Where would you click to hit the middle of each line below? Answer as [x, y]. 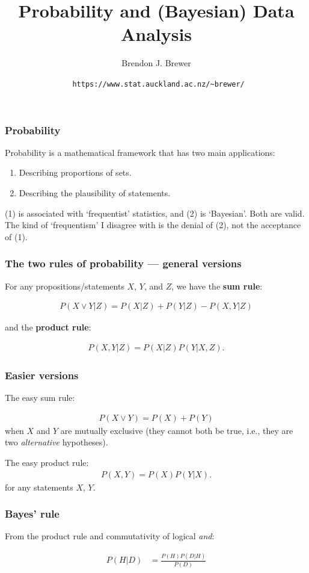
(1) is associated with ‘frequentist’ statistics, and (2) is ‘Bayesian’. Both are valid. [155, 213]
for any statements [39, 487]
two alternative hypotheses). [57, 442]
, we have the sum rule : [217, 286]
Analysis [156, 34]
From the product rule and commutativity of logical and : [110, 536]
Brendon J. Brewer [156, 63]
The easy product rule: [47, 462]
